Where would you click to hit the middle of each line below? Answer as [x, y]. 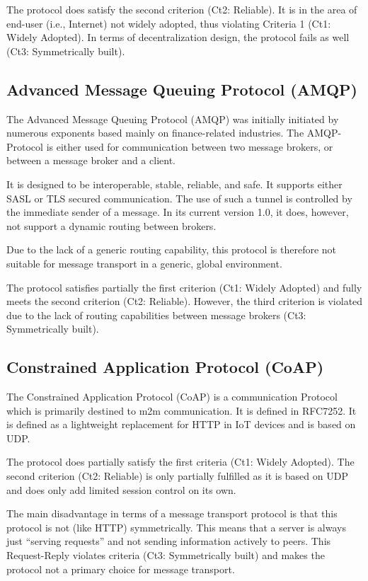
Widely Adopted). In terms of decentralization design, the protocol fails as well [178, 37]
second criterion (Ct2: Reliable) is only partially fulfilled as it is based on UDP [177, 476]
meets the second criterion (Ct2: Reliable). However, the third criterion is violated [185, 301]
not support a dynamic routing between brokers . [111, 225]
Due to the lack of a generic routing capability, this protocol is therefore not [172, 249]
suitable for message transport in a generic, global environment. [144, 263]
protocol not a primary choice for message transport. [121, 569]
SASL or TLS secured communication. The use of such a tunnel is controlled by [179, 198]
